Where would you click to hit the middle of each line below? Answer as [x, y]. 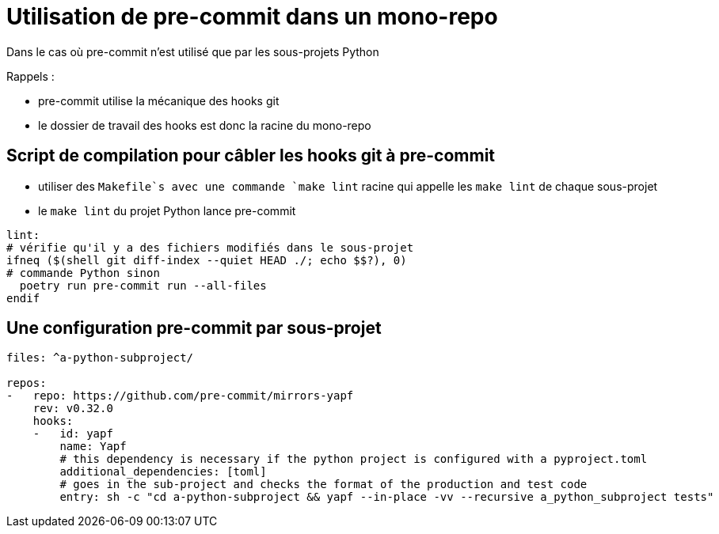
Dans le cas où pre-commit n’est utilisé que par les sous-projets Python [193, 51]
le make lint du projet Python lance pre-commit [167, 210]
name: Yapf [93, 447]
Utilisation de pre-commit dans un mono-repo [252, 17]
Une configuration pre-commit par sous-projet [194, 328]
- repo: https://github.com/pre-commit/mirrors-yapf [180, 396]
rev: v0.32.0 [73, 409]
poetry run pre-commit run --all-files [143, 285]
